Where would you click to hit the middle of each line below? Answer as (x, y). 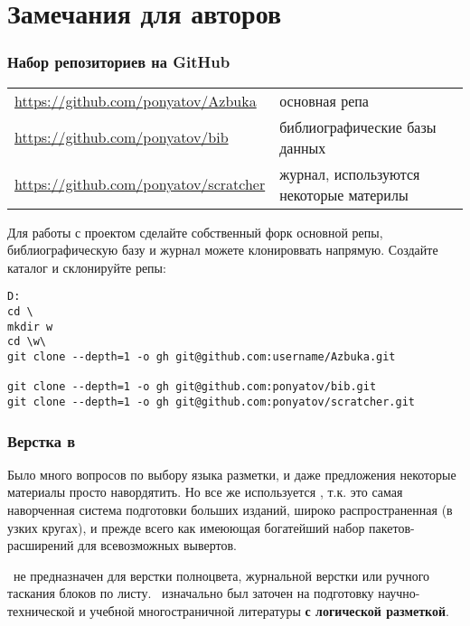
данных (303, 147)
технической (41, 611)
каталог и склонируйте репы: (87, 267)
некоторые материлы (344, 194)
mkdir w (30, 327)
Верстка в (42, 440)
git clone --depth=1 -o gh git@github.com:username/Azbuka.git (202, 357)
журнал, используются (350, 173)
